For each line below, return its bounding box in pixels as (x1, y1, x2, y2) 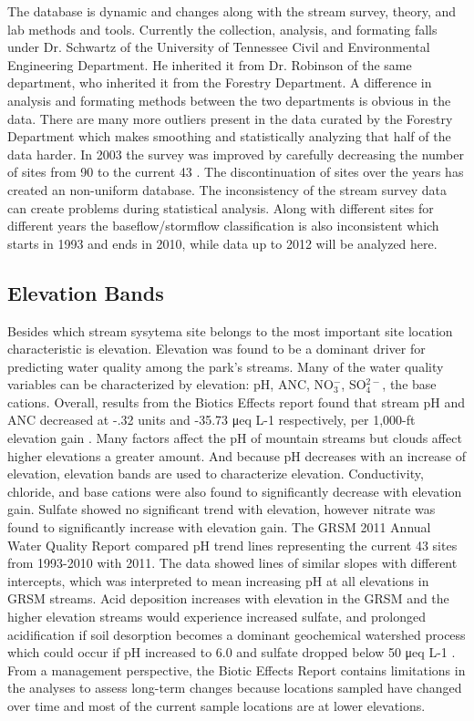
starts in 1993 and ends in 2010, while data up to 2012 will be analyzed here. (7, 233, 438, 252)
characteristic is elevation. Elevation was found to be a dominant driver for (7, 339, 426, 358)
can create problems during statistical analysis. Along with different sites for (7, 198, 434, 217)
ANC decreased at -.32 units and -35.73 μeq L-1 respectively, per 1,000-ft (7, 410, 416, 429)
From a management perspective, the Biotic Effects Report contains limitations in (7, 660, 466, 679)
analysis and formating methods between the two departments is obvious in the (7, 90, 451, 109)
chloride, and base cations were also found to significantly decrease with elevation (7, 481, 462, 500)
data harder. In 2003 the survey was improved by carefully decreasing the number (7, 144, 465, 163)
